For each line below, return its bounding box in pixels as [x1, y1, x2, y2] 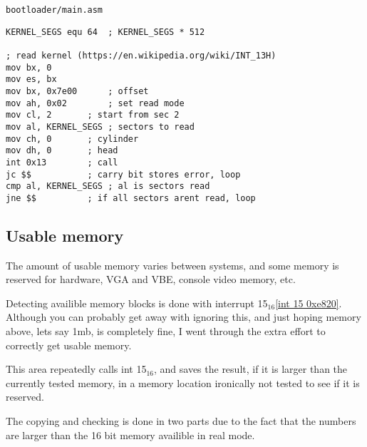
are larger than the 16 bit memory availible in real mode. [6, 427, 255, 442]
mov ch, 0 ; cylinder [6, 133, 139, 144]
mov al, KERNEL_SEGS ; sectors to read [6, 121, 195, 132]
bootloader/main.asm [6, 5, 103, 15]
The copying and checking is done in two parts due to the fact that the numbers [6, 413, 356, 428]
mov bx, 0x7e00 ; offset [6, 86, 149, 96]
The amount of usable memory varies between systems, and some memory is [6, 257, 339, 272]
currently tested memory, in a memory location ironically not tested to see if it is [6, 375, 360, 390]
